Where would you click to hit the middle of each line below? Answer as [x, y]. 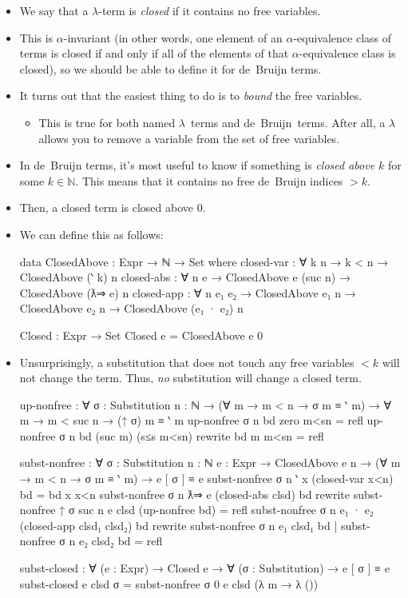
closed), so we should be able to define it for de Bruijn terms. [170, 68]
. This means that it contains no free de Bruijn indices [209, 180]
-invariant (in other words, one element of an [173, 37]
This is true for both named [107, 122]
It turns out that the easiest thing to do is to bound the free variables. [191, 96]
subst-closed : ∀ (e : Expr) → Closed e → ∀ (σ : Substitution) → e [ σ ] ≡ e [204, 568]
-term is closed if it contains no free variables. [210, 10]
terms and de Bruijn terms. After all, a [288, 122]
